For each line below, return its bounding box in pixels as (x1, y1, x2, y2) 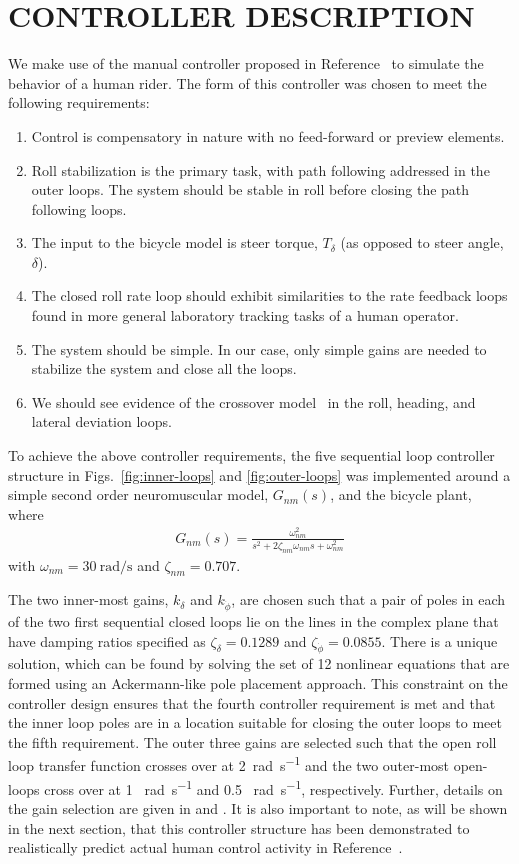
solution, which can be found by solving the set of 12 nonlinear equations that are (8, 653, 510, 674)
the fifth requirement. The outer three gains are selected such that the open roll (8, 731, 497, 752)
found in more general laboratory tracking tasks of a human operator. (31, 305, 459, 326)
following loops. (31, 198, 127, 219)
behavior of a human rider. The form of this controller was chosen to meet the (8, 72, 487, 93)
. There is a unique (381, 630, 498, 651)
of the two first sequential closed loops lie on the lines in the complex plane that (8, 611, 499, 632)
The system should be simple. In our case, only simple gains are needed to (31, 338, 487, 359)
